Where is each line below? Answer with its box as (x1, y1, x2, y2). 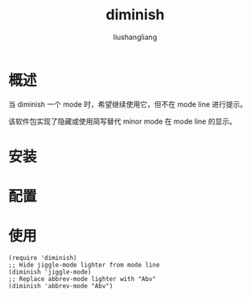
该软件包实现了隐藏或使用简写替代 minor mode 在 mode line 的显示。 (8, 116, 237, 126)
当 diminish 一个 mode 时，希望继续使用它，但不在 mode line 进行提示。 (8, 99, 248, 109)
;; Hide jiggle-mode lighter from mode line (8, 261, 160, 269)
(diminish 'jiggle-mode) (8, 268, 92, 276)
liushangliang (113, 32, 158, 42)
